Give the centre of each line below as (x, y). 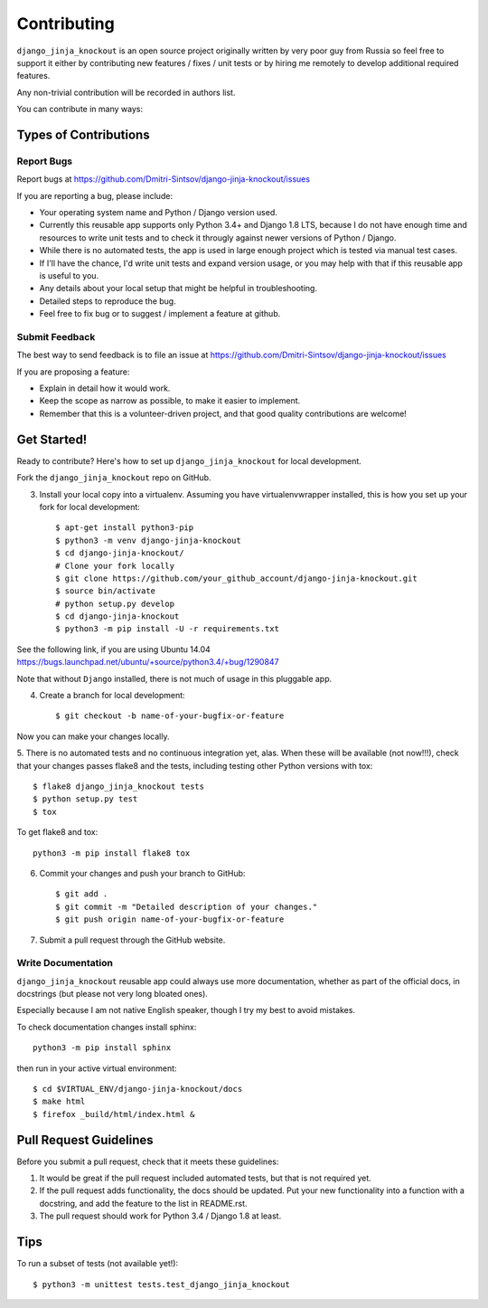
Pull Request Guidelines (85, 1140)
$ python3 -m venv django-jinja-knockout (148, 540)
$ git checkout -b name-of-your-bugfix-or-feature (170, 716)
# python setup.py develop (115, 603)
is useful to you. (69, 275)
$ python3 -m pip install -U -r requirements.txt (168, 629)
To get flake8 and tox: (57, 832)
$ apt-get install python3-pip (125, 528)
